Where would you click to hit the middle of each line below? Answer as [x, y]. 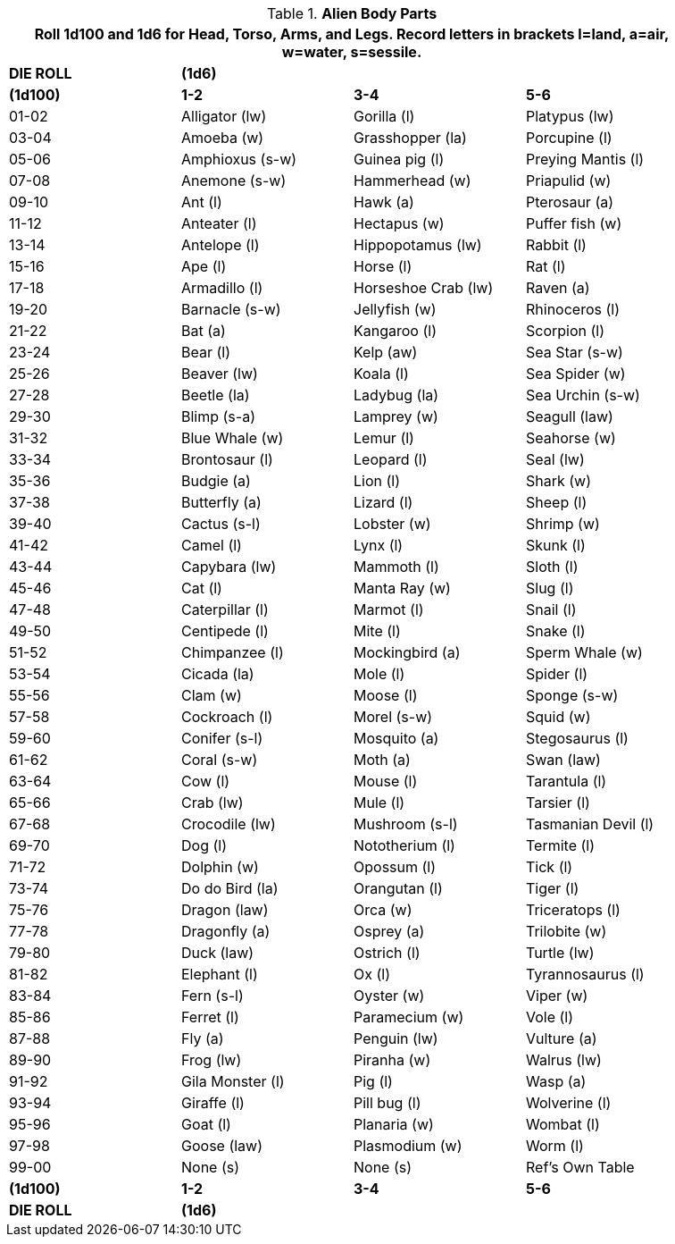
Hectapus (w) [399, 223]
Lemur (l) [384, 438]
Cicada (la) [218, 674]
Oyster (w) [389, 996]
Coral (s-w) [220, 760]
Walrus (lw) [564, 1060]
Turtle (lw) [560, 953]
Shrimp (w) [563, 524]
